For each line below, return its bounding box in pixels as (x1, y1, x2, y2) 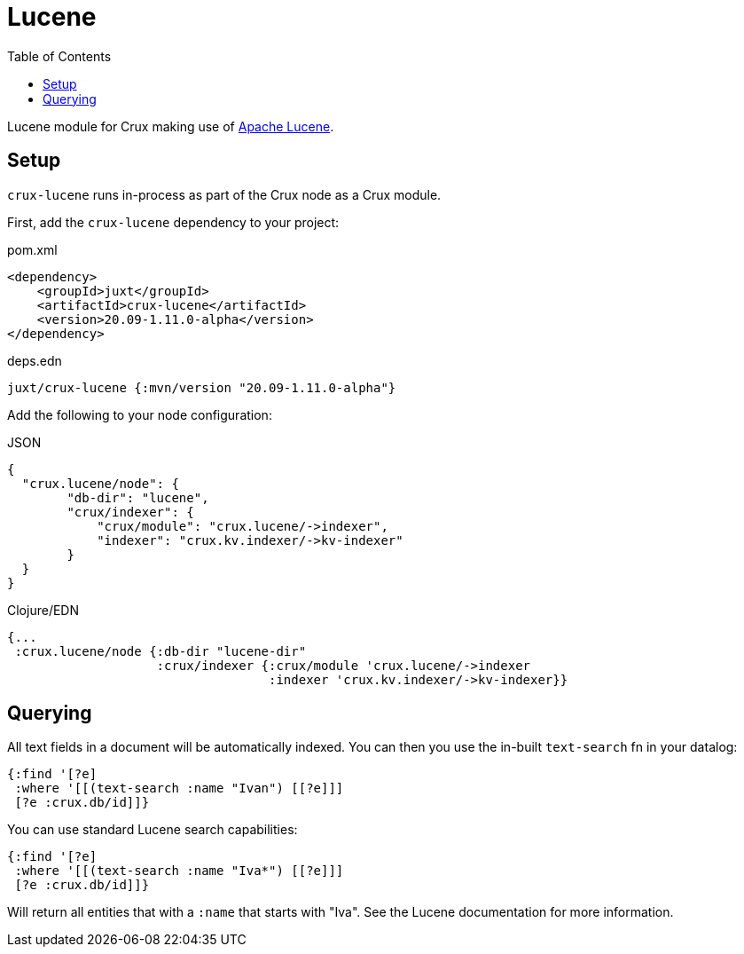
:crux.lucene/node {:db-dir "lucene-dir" (14, 643, 307, 658)
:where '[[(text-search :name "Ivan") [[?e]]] (14, 781, 344, 796)
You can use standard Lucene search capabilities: (7, 822, 298, 838)
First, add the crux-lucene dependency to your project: (7, 214, 340, 230)
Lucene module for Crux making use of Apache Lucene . (7, 118, 334, 134)
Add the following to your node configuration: (7, 406, 272, 422)
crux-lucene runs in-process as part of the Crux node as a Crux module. (7, 186, 442, 202)
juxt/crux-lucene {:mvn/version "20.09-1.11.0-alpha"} (7, 380, 396, 395)
